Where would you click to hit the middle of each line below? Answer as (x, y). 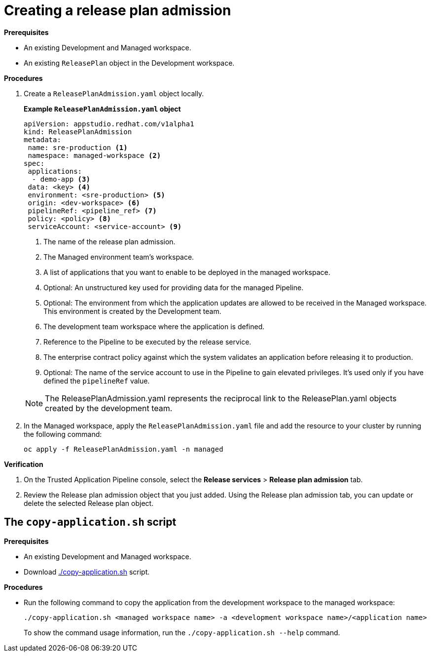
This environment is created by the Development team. (132, 311)
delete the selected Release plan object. (89, 503)
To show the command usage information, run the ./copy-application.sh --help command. (182, 632)
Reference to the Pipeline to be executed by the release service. (147, 342)
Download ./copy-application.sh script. (87, 572)
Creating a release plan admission (118, 10)
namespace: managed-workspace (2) (94, 155)
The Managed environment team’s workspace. (119, 257)
